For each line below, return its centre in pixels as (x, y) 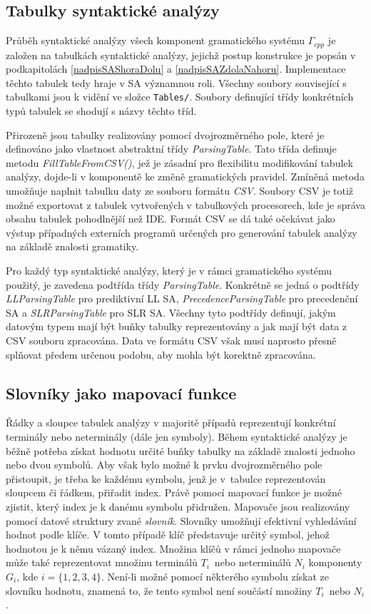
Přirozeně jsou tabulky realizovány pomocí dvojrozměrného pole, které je (165, 134)
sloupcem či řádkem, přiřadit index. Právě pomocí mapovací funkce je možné (174, 492)
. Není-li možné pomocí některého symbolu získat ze (215, 576)
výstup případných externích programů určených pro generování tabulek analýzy (182, 232)
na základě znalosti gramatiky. (72, 246)
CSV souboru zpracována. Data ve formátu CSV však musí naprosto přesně (171, 340)
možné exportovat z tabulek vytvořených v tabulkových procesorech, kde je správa (185, 204)
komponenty (335, 562)
